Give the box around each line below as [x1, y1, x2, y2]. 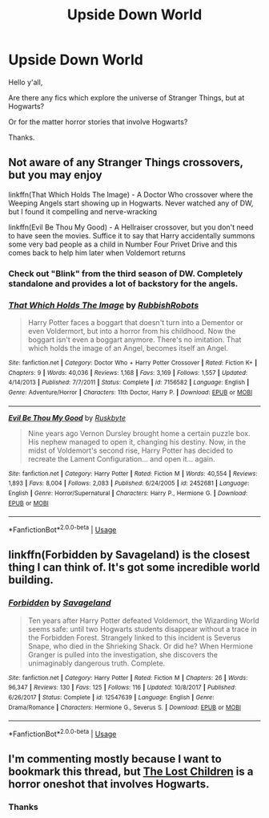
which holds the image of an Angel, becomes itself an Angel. [27, 343, 228, 352]
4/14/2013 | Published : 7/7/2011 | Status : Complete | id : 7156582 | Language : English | [8, 379, 250, 387]
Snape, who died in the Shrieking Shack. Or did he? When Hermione [27, 641, 254, 651]
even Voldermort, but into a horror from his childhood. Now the [27, 326, 236, 336]
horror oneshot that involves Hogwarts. [8, 777, 210, 792]
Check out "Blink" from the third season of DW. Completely [8, 267, 243, 279]
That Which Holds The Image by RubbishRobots [8, 299, 199, 311]
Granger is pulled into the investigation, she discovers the [27, 649, 219, 659]
